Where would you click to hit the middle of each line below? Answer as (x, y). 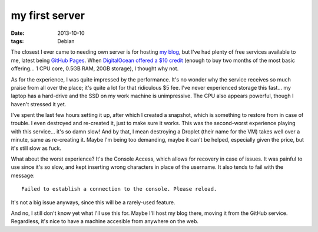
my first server (48, 15)
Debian (66, 41)
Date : (18, 33)
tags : (17, 41)
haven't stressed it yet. (39, 104)
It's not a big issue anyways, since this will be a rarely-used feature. (93, 202)
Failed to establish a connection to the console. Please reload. (119, 189)
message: (23, 175)
